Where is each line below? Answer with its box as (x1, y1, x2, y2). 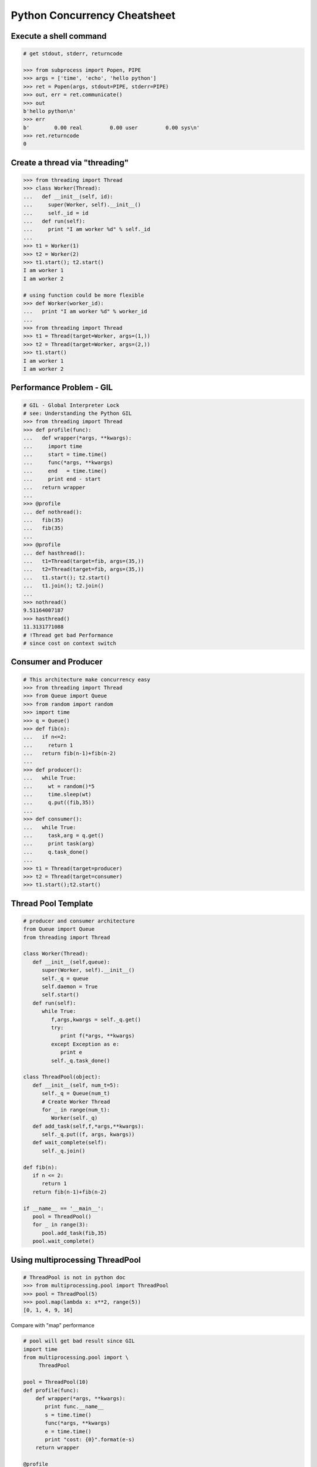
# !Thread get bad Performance (23, 631, 114, 638)
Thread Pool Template (11, 898, 93, 908)
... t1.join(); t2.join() (23, 583, 104, 589)
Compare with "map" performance (11, 1322, 95, 1329)
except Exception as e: (50, 1040, 120, 1047)
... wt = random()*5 (23, 783, 95, 789)
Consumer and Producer (11, 657, 103, 667)
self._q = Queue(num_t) (42, 1090, 110, 1097)
